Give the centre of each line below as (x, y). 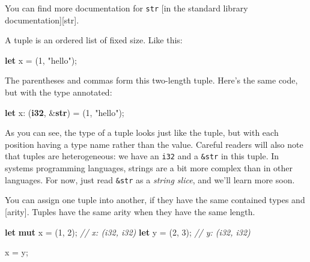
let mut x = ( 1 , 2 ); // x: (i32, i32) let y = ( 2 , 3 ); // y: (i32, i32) (128, 232)
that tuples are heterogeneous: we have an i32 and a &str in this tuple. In (142, 156)
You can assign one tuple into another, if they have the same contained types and (155, 200)
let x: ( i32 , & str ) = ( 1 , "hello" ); (65, 112)
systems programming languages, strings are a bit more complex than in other (149, 168)
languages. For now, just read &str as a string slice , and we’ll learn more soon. (150, 179)
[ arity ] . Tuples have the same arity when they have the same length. (130, 211)
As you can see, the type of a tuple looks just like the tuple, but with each (142, 133)
